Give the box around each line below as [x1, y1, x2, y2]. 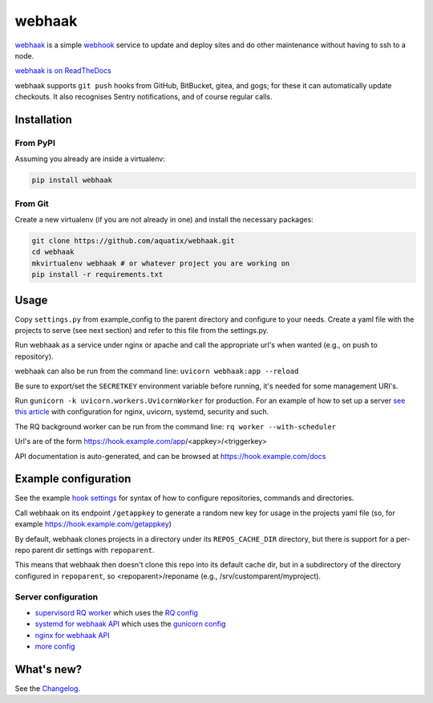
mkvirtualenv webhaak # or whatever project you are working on [31, 258, 290, 268]
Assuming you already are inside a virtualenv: [14, 154, 166, 164]
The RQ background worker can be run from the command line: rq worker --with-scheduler [14, 421, 337, 431]
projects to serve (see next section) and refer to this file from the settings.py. [14, 326, 269, 335]
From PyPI [14, 137, 56, 148]
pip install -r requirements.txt [31, 270, 164, 279]
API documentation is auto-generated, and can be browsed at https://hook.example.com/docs [14, 451, 326, 461]
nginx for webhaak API [34, 630, 110, 640]
